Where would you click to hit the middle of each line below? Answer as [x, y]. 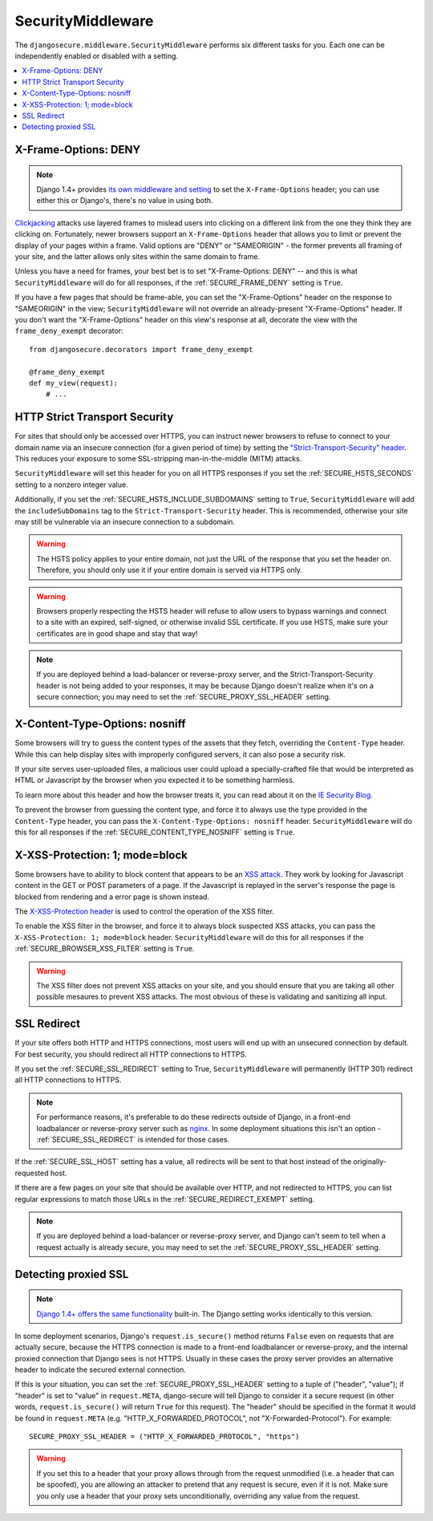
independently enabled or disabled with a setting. [97, 55]
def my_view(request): [74, 383]
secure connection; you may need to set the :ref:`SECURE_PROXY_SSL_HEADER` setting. [184, 697]
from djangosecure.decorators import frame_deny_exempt [141, 349]
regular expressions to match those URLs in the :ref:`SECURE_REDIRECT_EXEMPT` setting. [165, 1199]
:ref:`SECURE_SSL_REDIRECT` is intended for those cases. [133, 1139]
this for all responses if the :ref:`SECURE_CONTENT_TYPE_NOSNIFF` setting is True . [155, 832]
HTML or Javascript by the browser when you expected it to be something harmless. [155, 780]
